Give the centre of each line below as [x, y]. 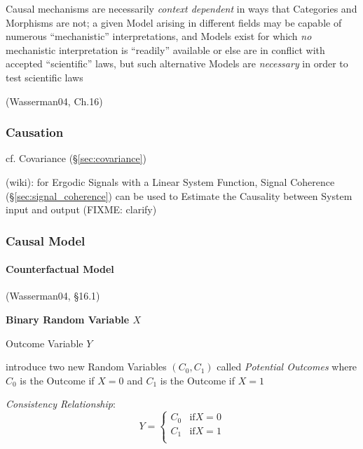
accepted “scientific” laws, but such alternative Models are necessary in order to [177, 63]
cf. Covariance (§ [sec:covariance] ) [76, 158]
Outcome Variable [44, 343]
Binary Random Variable [68, 319]
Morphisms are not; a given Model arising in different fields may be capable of [174, 22]
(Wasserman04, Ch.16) [54, 101]
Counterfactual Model [60, 269]
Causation [35, 132]
